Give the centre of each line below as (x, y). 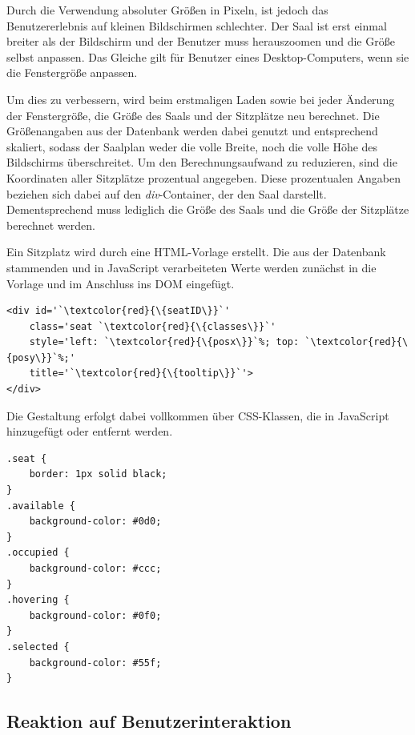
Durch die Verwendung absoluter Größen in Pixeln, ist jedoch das (167, 10)
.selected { (38, 647)
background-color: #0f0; (95, 615)
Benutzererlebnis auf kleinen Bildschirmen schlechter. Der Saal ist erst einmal (197, 25)
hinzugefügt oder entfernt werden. (90, 431)
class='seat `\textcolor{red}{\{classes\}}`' (153, 326)
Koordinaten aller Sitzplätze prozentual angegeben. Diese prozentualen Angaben (204, 177)
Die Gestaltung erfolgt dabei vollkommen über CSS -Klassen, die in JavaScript (198, 415)
